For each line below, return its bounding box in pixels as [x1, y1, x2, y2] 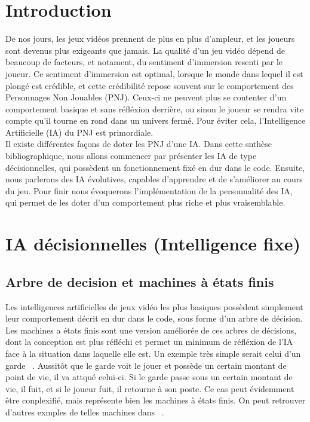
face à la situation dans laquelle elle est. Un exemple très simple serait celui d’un [5, 347, 301, 359]
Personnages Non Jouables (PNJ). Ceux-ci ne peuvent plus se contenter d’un [5, 91, 287, 103]
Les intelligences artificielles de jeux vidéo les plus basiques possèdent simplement [5, 300, 303, 313]
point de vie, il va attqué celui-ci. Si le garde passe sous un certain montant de [5, 371, 293, 383]
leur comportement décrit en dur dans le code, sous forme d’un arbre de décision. [5, 312, 303, 325]
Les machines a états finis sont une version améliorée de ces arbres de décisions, [5, 323, 297, 336]
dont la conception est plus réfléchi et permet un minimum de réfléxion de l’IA [5, 335, 293, 348]
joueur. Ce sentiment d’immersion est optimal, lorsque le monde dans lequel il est [5, 67, 303, 79]
